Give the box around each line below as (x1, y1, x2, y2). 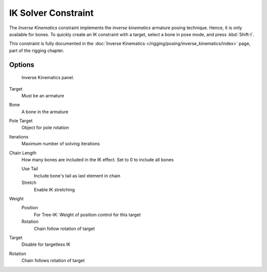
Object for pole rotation (21, 125, 69, 131)
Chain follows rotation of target (21, 258, 85, 264)
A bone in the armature (21, 109, 69, 115)
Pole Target (9, 118, 33, 124)
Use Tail (21, 166, 38, 172)
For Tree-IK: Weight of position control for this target (34, 212, 141, 218)
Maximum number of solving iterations (21, 141, 100, 147)
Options (9, 60, 35, 69)
